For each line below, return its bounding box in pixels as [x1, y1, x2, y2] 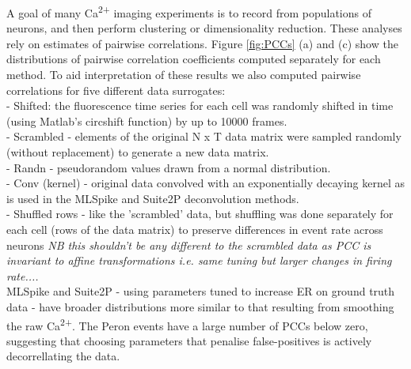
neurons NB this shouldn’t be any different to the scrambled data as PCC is [6, 236, 371, 253]
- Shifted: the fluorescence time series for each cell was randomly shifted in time [6, 97, 394, 114]
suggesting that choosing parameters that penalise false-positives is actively [6, 332, 372, 348]
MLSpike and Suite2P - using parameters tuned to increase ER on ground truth [6, 283, 395, 299]
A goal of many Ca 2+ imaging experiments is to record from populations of [6, 2, 371, 21]
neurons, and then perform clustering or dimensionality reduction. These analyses [6, 20, 402, 36]
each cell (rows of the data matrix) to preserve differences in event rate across [6, 220, 383, 237]
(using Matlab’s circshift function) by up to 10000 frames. [6, 112, 287, 129]
